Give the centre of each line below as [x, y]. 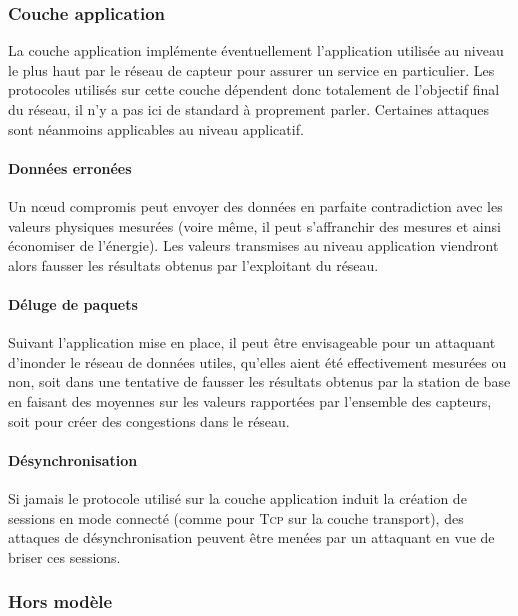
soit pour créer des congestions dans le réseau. [149, 420]
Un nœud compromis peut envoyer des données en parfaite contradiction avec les [255, 205]
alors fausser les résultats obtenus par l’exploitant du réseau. [193, 264]
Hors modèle [60, 601]
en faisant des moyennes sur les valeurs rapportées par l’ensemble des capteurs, [250, 400]
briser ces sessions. [64, 556]
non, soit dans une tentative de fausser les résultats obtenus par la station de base [259, 381]
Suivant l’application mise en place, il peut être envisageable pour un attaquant [252, 342]
